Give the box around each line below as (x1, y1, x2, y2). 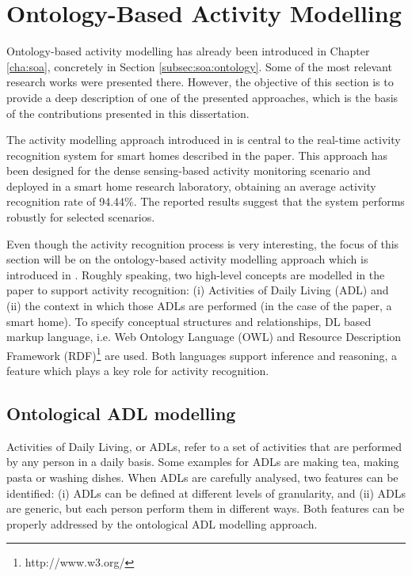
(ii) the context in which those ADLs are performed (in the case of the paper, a (6, 297, 392, 314)
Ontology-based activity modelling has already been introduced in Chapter (6, 43, 370, 59)
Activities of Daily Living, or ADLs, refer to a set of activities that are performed (6, 438, 402, 454)
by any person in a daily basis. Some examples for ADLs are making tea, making (6, 453, 399, 470)
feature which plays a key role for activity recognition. (6, 362, 269, 379)
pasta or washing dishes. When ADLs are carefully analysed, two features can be (6, 469, 399, 486)
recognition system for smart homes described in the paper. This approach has (6, 146, 388, 163)
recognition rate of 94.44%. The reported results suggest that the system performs (6, 193, 405, 210)
